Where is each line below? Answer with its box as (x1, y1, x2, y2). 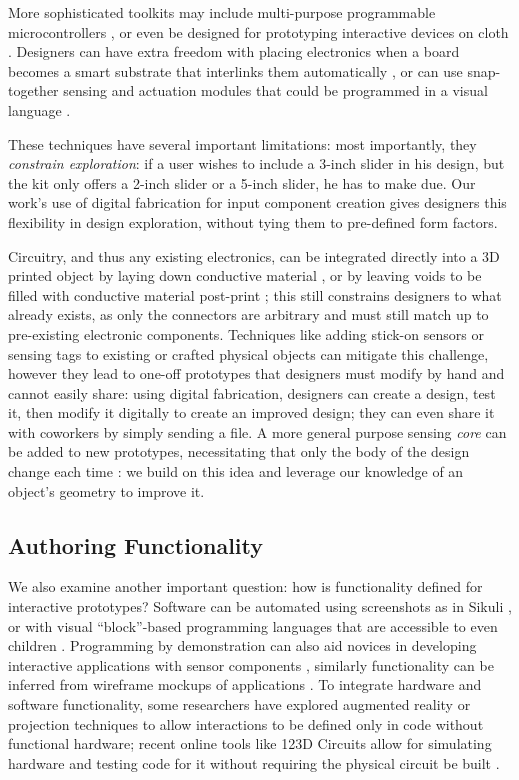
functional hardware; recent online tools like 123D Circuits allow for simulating (8, 733, 492, 754)
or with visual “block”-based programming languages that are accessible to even (8, 615, 498, 636)
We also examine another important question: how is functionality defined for (8, 576, 483, 597)
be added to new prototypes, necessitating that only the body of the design (8, 441, 470, 462)
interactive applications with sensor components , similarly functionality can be (8, 654, 494, 675)
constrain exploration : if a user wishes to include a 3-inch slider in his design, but (8, 153, 505, 174)
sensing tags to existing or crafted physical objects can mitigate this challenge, (8, 343, 489, 364)
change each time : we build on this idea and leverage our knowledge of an (8, 461, 464, 482)
